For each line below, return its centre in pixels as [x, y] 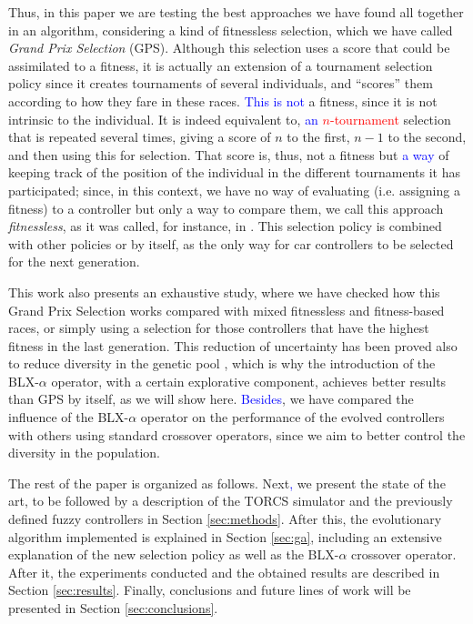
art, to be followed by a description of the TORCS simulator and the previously [231, 501]
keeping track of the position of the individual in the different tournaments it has [234, 172]
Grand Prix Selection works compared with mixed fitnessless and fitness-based [226, 310]
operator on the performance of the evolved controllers [292, 417]
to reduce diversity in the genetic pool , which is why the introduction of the [222, 363]
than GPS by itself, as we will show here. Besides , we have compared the [211, 399]
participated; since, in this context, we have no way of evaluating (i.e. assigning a [234, 190]
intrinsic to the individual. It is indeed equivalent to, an [163, 119]
